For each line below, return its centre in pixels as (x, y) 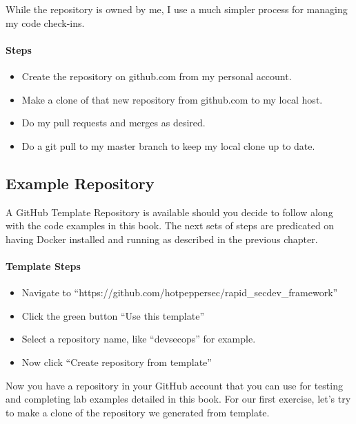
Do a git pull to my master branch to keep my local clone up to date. (168, 145)
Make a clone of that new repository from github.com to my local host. (172, 99)
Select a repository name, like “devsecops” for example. (139, 339)
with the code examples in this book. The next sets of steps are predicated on (170, 225)
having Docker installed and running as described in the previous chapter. (162, 239)
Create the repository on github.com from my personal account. (157, 76)
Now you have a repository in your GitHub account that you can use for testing (174, 385)
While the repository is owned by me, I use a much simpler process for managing (177, 9)
